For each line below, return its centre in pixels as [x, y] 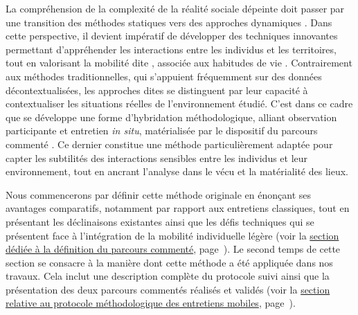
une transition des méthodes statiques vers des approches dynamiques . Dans [169, 22]
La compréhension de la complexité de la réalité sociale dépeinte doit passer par [175, 8]
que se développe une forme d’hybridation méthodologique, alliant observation [171, 117]
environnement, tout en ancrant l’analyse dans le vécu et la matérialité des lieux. [177, 171]
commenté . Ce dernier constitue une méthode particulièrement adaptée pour [169, 144]
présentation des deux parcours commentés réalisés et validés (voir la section [168, 289]
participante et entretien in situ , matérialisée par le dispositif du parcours [162, 130]
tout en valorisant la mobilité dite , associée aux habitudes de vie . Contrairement [179, 63]
